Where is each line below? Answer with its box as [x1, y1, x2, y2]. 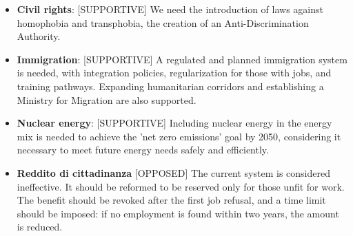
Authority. [17, 29, 61, 43]
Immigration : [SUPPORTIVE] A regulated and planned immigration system [17, 52, 347, 66]
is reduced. [17, 219, 63, 234]
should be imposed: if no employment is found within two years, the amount [17, 206, 339, 220]
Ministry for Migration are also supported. [17, 92, 196, 107]
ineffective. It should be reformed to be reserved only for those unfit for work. [17, 179, 345, 193]
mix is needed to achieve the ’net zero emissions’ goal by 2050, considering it [17, 129, 341, 143]
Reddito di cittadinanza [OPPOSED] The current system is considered [17, 165, 330, 180]
